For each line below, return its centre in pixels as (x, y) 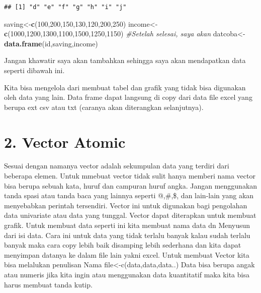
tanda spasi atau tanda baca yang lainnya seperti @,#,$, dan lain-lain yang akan (129, 195)
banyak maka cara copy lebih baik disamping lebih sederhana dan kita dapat (123, 245)
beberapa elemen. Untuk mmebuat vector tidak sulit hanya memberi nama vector (130, 176)
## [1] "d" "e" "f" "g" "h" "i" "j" (65, 7)
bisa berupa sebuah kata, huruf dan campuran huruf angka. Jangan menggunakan (131, 185)
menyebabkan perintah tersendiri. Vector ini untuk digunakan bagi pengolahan (126, 205)
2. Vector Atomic (65, 141)
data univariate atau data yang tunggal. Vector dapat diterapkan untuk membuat (130, 215)
